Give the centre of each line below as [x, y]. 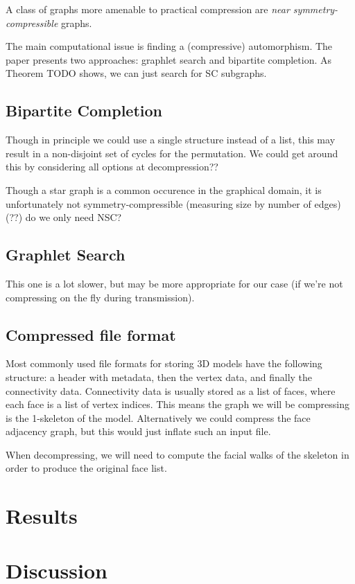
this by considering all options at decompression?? [112, 167]
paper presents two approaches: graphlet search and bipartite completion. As [169, 59]
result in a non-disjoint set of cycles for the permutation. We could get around [172, 153]
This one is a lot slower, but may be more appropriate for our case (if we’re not [174, 283]
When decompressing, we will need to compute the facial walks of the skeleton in [177, 454]
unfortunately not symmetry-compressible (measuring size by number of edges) [173, 203]
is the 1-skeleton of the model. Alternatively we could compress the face [158, 417]
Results [42, 516]
